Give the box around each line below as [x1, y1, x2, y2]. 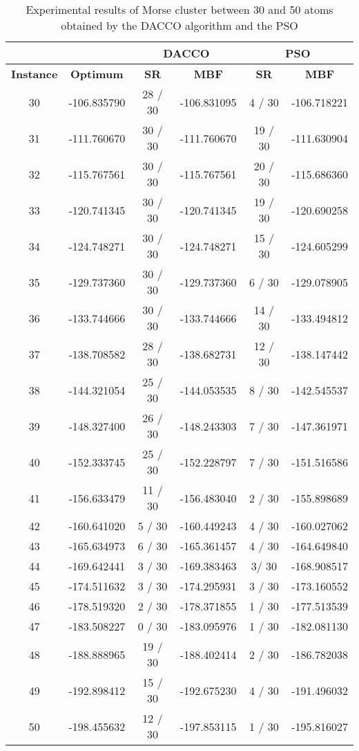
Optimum [70, 66, 124, 82]
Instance [11, 66, 58, 82]
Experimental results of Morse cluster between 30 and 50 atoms [26, 1, 333, 17]
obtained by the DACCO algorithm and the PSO [61, 17, 298, 33]
